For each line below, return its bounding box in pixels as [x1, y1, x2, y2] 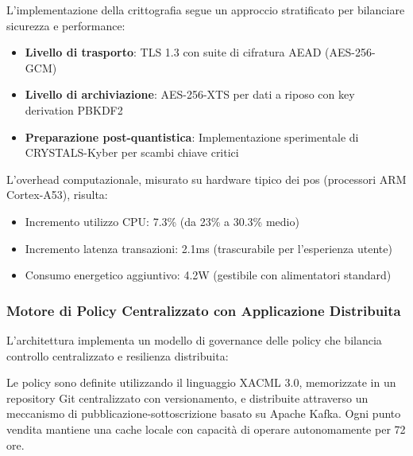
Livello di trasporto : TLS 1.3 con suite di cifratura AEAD [25, 44, 322, 60]
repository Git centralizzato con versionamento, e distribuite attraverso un [6, 389, 369, 406]
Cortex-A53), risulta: [6, 186, 108, 203]
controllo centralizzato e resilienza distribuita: [6, 347, 229, 364]
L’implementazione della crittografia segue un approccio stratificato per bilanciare [6, 2, 405, 18]
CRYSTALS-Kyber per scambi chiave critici [25, 144, 239, 161]
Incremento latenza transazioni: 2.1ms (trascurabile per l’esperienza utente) [25, 240, 392, 256]
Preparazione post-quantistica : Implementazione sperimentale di [25, 128, 359, 145]
